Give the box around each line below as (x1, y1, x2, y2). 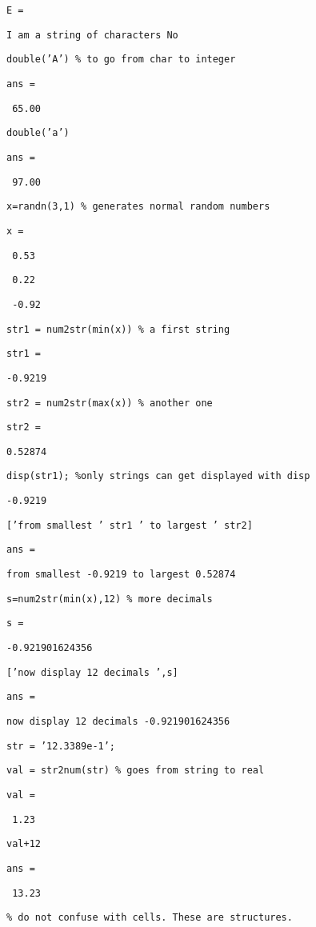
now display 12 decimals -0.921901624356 (6, 716, 230, 728)
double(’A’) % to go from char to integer (6, 54, 236, 66)
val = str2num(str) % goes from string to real (6, 765, 265, 777)
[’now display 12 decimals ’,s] (6, 666, 178, 678)
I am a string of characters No (6, 29, 178, 41)
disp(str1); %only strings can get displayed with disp (6, 470, 310, 482)
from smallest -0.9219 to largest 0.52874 (6, 569, 236, 581)
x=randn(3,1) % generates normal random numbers (6, 201, 270, 213)
